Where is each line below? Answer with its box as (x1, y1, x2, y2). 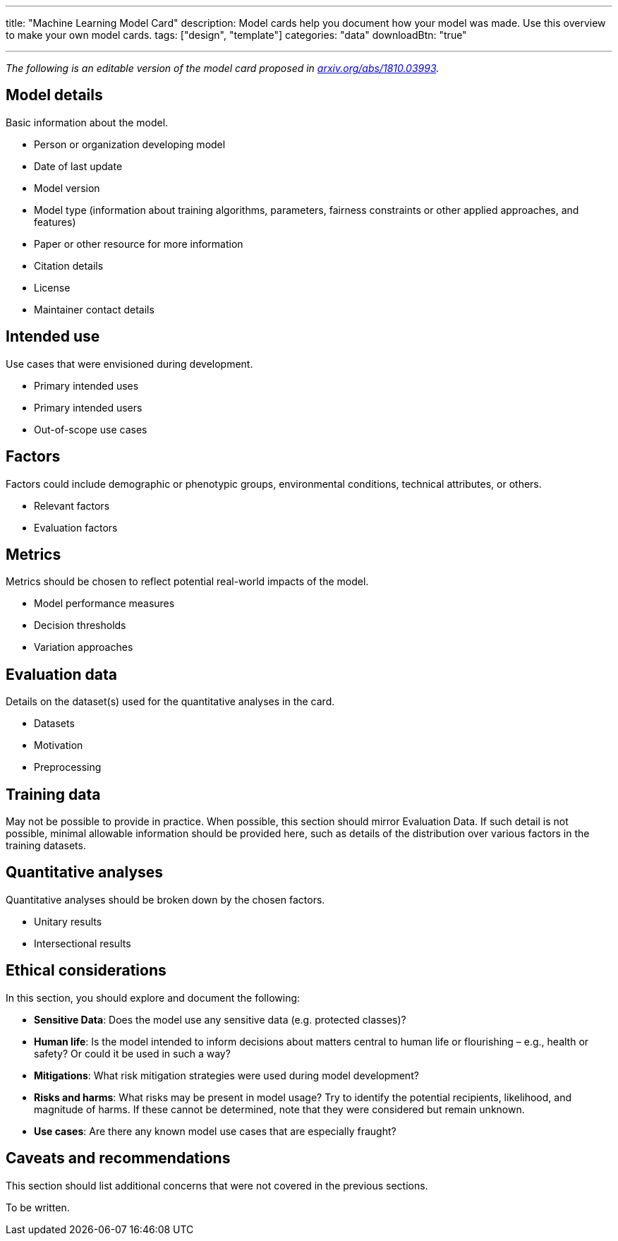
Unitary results (34, 915, 102, 928)
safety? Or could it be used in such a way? (34, 1047, 231, 1060)
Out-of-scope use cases (34, 423, 147, 436)
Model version (34, 181, 100, 194)
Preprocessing (34, 761, 102, 774)
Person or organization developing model (34, 138, 226, 150)
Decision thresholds (34, 619, 126, 632)
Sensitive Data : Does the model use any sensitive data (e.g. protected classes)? (34, 1013, 406, 1026)
